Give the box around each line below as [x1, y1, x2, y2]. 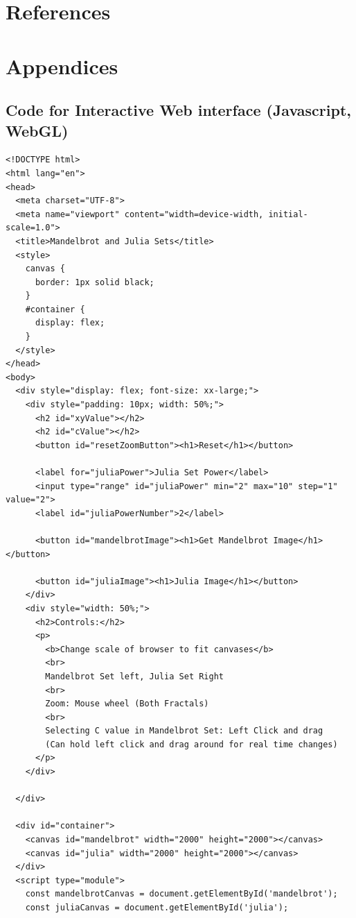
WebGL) [6, 119, 69, 141]
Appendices [6, 51, 118, 80]
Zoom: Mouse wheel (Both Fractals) [45, 699, 209, 709]
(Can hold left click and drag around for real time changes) [45, 739, 338, 749]
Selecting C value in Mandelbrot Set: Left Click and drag [45, 726, 323, 736]
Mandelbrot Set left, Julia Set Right [45, 671, 224, 681]
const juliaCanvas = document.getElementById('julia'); [25, 903, 289, 912]
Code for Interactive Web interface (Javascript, [6, 99, 351, 121]
